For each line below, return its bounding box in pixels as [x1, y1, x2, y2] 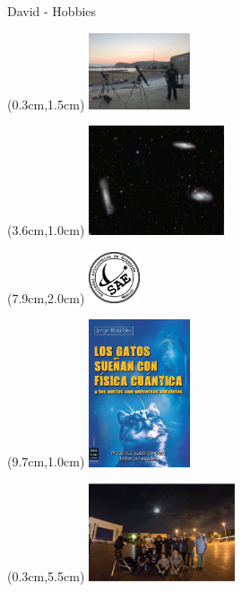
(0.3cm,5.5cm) [7, 566, 85, 585]
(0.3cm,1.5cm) [7, 94, 85, 113]
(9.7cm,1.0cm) [7, 452, 85, 471]
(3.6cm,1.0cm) [7, 221, 85, 239]
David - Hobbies [7, 2, 97, 20]
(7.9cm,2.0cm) [7, 288, 85, 307]
